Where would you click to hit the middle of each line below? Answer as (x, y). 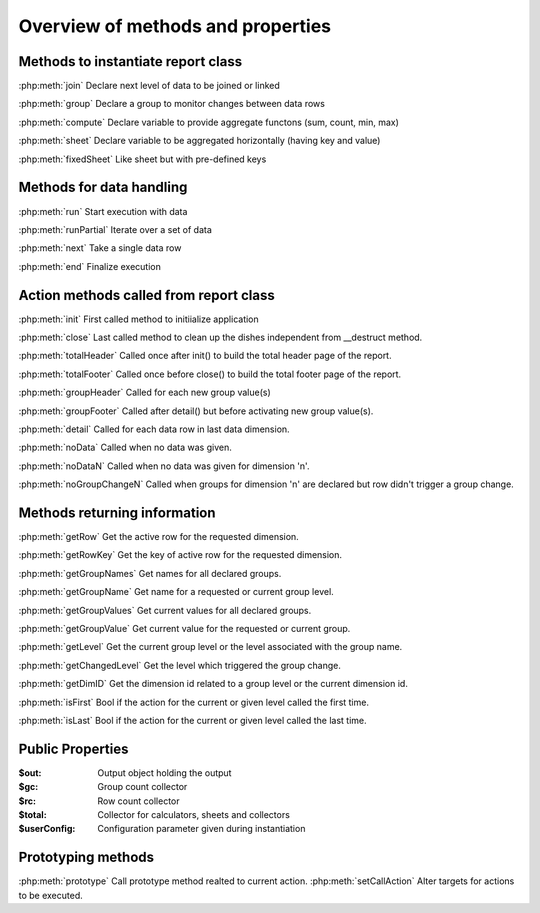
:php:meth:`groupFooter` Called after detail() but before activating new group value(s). (196, 411)
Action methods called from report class (146, 295)
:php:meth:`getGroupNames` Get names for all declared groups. (150, 573)
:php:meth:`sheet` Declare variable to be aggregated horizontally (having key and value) (199, 141)
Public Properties (73, 748)
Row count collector (138, 801)
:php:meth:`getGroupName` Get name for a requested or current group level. (176, 592)
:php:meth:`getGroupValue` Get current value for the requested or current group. (184, 628)
